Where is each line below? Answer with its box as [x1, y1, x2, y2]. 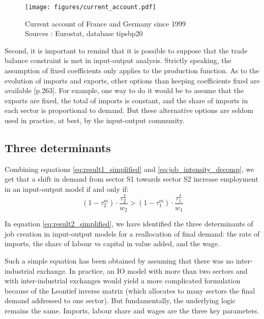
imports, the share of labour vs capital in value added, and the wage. [5, 238, 220, 249]
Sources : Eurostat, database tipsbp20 [25, 28, 143, 39]
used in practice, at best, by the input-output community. [5, 115, 185, 125]
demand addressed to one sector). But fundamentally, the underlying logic [5, 295, 236, 306]
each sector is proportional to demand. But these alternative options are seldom [5, 105, 253, 115]
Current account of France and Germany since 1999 [25, 18, 186, 28]
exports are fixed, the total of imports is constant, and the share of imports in [5, 95, 248, 105]
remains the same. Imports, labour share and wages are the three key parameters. [5, 305, 259, 316]
